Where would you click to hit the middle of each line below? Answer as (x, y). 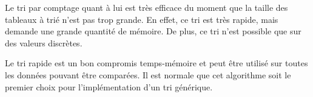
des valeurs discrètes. (44, 42)
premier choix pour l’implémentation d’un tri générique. (109, 86)
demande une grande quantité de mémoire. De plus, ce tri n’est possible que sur (153, 31)
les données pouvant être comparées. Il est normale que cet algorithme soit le (148, 74)
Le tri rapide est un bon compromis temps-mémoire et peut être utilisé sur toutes (156, 63)
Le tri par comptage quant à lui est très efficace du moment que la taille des (146, 7)
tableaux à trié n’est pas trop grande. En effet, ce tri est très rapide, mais (142, 19)
